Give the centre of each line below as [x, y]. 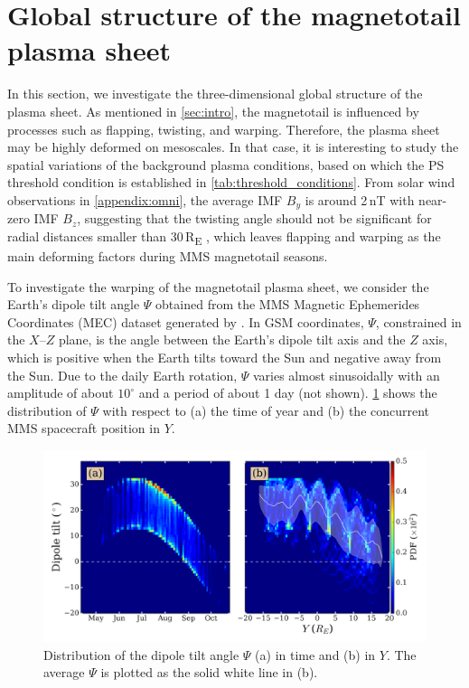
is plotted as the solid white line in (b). [209, 672]
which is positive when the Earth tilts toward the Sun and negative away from [225, 358]
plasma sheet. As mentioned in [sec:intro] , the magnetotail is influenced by [213, 111]
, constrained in [418, 321]
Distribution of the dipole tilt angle [141, 654]
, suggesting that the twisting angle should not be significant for [254, 218]
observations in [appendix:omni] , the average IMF [145, 199]
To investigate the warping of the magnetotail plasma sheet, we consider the [218, 286]
